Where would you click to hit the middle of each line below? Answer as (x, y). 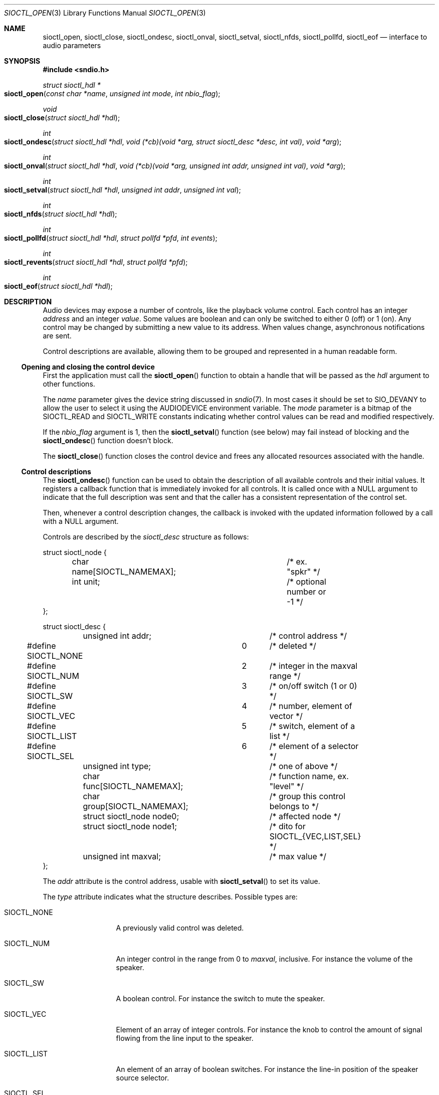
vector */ (286, 716)
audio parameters (72, 45)
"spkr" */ (303, 572)
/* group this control (307, 796)
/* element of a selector (314, 746)
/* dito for (287, 826)
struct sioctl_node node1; (130, 826)
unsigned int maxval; (122, 856)
